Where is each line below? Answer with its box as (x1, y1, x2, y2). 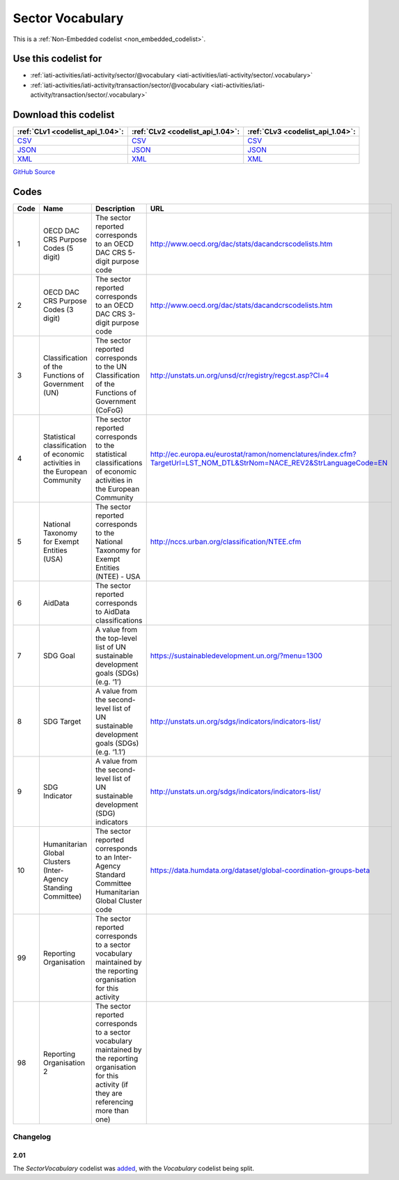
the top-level (95, 634, 137, 644)
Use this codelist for (13, 53, 102, 65)
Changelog (13, 1132, 52, 1142)
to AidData (95, 607, 130, 616)
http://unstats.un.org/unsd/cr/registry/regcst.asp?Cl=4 (150, 371, 329, 380)
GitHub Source (13, 168, 56, 176)
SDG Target (42, 717, 81, 727)
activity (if (95, 1080, 129, 1089)
